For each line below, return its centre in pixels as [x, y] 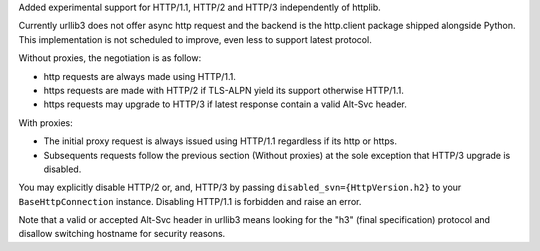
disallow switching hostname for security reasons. [122, 234]
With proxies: [46, 122]
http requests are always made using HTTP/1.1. [140, 76]
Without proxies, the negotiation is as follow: [110, 58]
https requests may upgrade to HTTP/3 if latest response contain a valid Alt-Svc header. [225, 104]
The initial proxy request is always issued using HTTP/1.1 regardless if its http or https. [220, 141]
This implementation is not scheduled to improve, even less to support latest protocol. [195, 39]
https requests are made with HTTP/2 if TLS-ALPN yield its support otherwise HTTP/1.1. [224, 90]
